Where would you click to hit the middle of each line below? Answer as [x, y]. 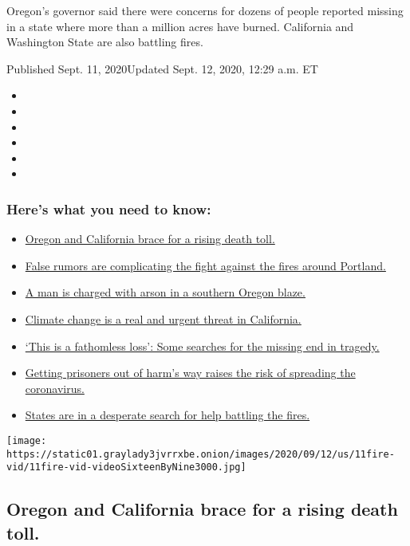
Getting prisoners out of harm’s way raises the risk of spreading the [190, 373]
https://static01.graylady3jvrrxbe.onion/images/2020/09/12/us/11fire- [201, 454]
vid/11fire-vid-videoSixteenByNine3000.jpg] [126, 467]
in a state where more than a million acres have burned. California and [180, 26]
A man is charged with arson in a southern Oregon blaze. [165, 292]
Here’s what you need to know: [109, 208]
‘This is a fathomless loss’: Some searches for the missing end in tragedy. [202, 346]
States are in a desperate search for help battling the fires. [168, 415]
